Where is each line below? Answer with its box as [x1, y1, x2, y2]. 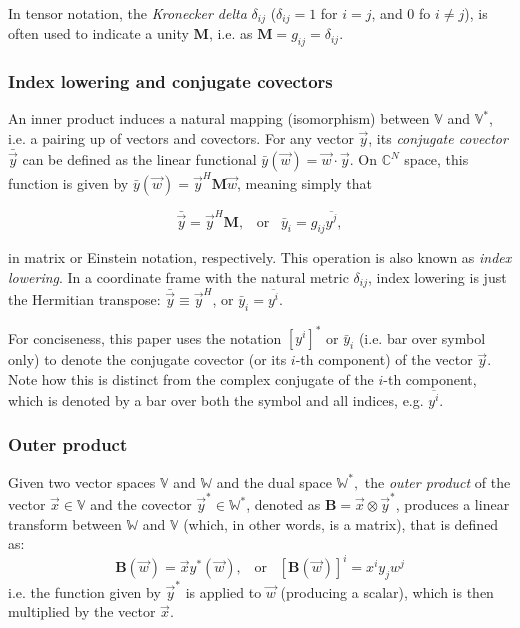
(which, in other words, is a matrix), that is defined [183, 513, 499, 534]
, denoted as [246, 494, 321, 514]
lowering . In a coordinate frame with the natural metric [8, 266, 349, 287]
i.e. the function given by [8, 581, 161, 602]
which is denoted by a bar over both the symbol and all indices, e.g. [8, 389, 424, 410]
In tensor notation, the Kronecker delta [8, 3, 247, 23]
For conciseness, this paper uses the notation [8, 327, 282, 348]
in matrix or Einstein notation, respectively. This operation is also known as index [8, 247, 512, 268]
